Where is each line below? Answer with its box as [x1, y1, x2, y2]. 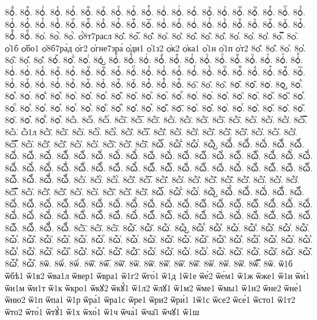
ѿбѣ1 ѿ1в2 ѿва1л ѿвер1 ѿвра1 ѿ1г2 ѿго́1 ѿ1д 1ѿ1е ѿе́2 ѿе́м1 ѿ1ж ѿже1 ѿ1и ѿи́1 [5, 269, 310, 282]
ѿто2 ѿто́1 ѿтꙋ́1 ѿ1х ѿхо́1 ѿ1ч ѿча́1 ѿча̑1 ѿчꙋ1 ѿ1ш [5, 305, 200, 318]
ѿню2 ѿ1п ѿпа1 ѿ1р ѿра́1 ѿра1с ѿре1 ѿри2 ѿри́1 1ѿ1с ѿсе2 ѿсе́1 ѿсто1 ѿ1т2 [5, 293, 296, 306]
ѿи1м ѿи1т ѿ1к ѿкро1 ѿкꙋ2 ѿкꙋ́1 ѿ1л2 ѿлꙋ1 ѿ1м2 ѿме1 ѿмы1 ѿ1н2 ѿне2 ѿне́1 [5, 281, 302, 294]
